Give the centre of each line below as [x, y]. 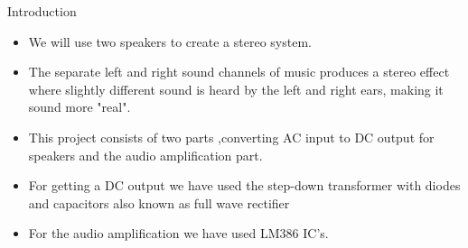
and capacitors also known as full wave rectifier [159, 202]
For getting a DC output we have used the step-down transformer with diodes [244, 185]
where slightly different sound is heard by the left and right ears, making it [236, 89]
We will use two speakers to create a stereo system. [170, 41]
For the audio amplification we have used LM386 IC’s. [178, 233]
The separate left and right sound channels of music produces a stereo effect [239, 72]
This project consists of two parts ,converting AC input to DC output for [231, 137]
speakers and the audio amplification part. [145, 155]
